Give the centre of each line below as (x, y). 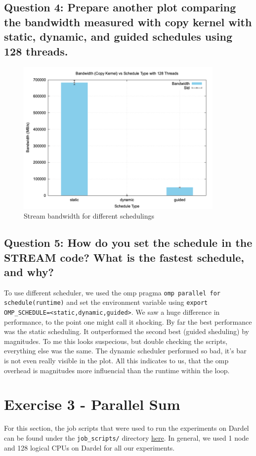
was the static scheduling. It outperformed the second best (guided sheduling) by (127, 331)
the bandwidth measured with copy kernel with (128, 22)
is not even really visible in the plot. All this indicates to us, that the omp (116, 361)
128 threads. (36, 51)
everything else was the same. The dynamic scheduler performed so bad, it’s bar (125, 351)
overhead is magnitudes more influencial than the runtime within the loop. (117, 370)
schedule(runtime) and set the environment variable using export (106, 302)
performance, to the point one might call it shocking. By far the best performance (128, 321)
